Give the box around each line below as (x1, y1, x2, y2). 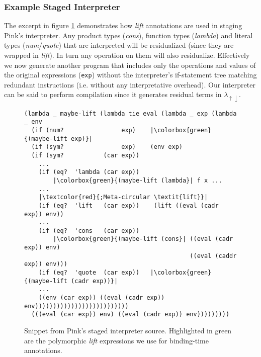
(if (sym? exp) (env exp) (31, 143, 183, 151)
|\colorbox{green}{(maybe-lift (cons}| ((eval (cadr (53, 235, 233, 243)
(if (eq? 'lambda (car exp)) (38, 168, 140, 176)
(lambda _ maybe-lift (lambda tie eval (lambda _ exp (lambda (24, 110, 237, 117)
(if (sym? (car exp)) (31, 151, 140, 159)
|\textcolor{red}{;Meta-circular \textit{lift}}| (38, 194, 208, 201)
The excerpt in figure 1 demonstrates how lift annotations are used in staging (4, 20, 242, 31)
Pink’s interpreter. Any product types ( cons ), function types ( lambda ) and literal (4, 30, 253, 40)
